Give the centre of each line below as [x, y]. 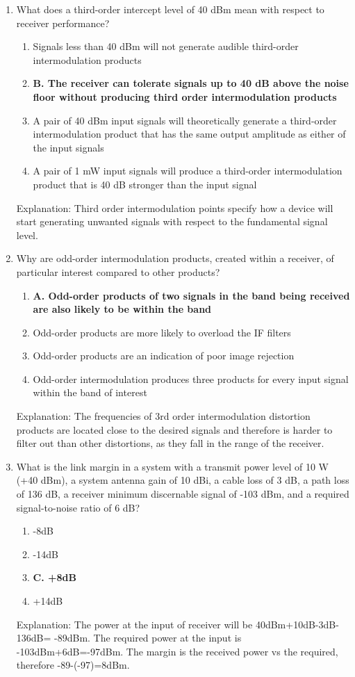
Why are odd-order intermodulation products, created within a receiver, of [175, 258]
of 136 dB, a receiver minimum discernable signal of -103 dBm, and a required [183, 494]
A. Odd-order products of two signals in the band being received [191, 295]
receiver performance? [63, 23]
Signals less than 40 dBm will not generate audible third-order [166, 46]
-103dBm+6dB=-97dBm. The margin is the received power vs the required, [177, 651]
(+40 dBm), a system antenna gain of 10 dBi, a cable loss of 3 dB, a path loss [183, 480]
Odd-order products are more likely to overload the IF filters [162, 332]
